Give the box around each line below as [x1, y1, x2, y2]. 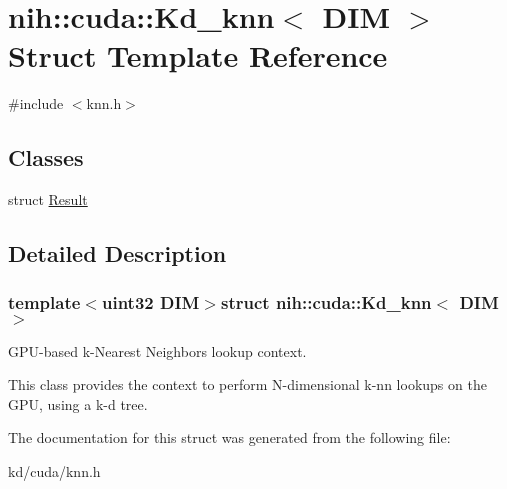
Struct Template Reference [8, 35, 388, 76]
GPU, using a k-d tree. [8, 393, 148, 414]
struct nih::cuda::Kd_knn [221, 290, 432, 315]
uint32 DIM [101, 290, 200, 315]
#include [8, 93, 64, 114]
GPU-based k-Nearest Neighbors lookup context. [8, 340, 307, 361]
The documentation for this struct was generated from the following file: [8, 427, 451, 448]
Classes [8, 142, 84, 173]
